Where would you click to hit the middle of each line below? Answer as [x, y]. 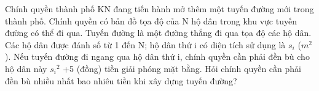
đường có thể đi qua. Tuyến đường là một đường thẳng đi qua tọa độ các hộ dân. [158, 33]
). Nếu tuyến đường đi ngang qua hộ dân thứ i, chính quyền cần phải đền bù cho [157, 56]
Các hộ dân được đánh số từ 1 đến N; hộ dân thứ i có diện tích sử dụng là [145, 44]
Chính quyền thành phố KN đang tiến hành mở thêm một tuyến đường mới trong [159, 9]
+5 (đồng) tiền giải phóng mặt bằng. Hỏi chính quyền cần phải [182, 68]
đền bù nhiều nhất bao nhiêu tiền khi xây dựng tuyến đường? [121, 80]
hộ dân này [26, 68]
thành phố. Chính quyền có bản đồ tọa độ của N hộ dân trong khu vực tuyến [151, 20]
